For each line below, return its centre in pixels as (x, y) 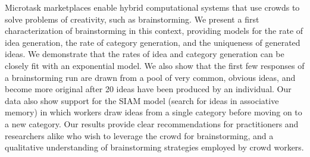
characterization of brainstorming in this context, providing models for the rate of (154, 31)
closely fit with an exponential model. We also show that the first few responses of (155, 65)
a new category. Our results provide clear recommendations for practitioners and (152, 123)
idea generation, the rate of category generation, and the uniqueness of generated (153, 42)
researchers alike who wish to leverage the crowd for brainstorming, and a (139, 135)
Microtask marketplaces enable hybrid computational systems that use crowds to (152, 7)
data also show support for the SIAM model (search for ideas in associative (142, 100)
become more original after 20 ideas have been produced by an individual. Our (148, 89)
